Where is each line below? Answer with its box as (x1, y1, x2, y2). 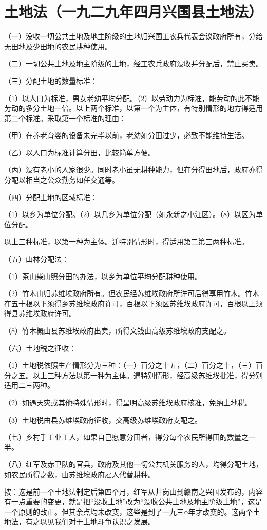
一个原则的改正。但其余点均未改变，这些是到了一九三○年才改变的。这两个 (4, 506, 253, 517)
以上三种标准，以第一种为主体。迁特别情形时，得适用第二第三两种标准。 (4, 236, 249, 247)
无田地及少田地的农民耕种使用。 (4, 41, 112, 51)
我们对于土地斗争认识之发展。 (54, 516, 155, 527)
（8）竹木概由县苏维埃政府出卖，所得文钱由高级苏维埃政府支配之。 (4, 325, 231, 336)
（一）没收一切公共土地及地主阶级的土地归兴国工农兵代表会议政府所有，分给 (4, 31, 263, 42)
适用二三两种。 (4, 380, 54, 390)
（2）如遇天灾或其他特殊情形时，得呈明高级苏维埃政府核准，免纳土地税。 (4, 397, 252, 407)
